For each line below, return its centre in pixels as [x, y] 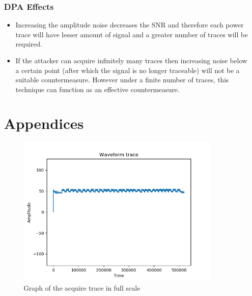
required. [29, 44]
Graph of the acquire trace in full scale [82, 287]
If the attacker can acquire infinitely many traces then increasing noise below [131, 60]
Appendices [44, 123]
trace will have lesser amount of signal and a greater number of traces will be [132, 34]
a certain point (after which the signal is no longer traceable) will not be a [127, 70]
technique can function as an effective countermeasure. [98, 89]
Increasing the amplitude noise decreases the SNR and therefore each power [129, 25]
